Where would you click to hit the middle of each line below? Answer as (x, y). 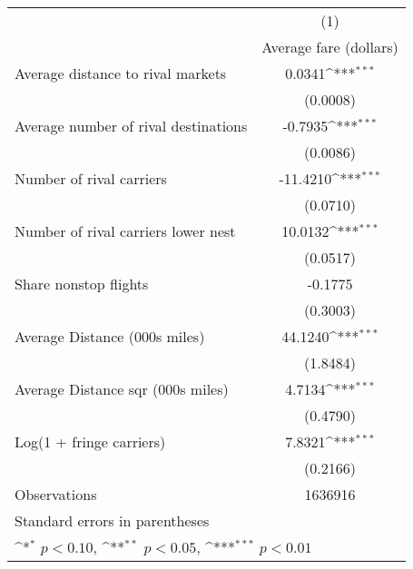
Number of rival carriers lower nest (125, 231)
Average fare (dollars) (330, 47)
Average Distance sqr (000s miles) (122, 389)
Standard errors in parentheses (112, 520)
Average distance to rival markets (121, 73)
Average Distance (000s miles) (110, 336)
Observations (56, 494)
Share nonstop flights (82, 284)
